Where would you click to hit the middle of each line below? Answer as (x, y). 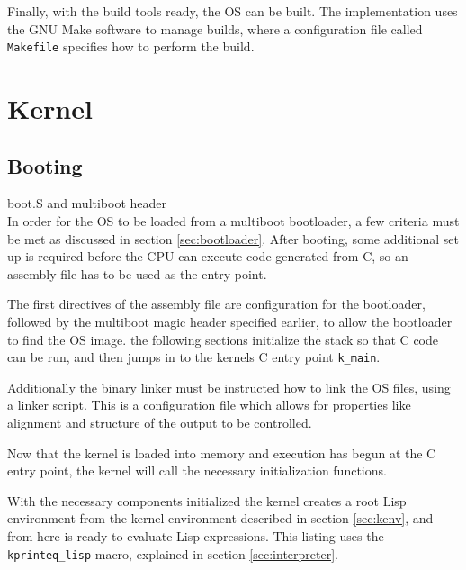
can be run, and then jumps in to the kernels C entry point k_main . (194, 357)
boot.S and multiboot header (87, 203)
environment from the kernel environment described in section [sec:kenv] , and (220, 518)
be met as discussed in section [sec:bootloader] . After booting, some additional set (233, 238)
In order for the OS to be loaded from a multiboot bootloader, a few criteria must (233, 221)
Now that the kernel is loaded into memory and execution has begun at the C (222, 452)
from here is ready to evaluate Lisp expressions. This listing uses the (196, 535)
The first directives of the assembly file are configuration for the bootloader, (216, 304)
